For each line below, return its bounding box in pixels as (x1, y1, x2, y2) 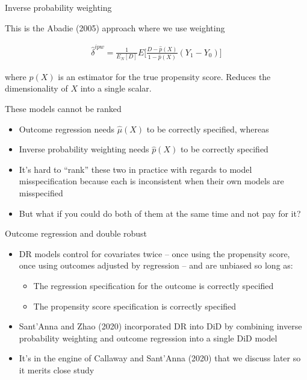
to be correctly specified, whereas (146, 122, 269, 135)
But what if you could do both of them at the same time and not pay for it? (19, 207, 301, 219)
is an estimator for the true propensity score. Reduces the (58, 70, 271, 83)
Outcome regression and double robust (5, 227, 147, 240)
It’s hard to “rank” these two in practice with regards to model (19, 163, 252, 175)
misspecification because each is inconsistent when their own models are (19, 175, 284, 187)
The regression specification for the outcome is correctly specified (33, 279, 274, 291)
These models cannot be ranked (5, 102, 122, 115)
